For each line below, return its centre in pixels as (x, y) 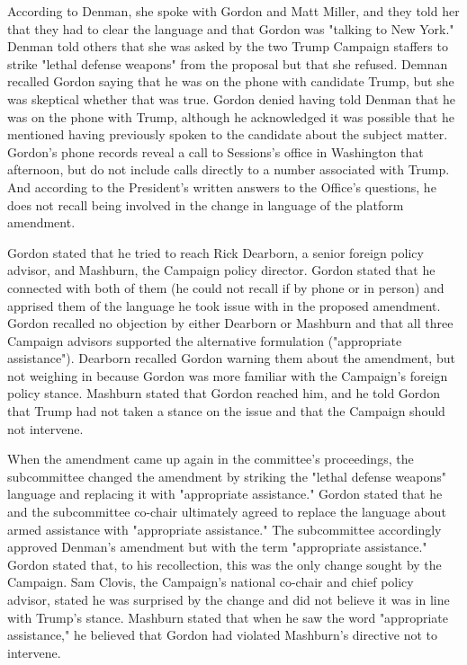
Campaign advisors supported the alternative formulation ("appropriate (205, 340)
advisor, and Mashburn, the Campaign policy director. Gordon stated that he (221, 270)
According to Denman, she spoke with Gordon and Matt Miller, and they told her (233, 11)
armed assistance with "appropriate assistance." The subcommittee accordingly (225, 529)
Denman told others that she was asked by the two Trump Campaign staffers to (228, 46)
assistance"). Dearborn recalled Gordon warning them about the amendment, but (231, 358)
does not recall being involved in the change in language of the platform (206, 204)
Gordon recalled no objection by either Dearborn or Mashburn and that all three (230, 323)
